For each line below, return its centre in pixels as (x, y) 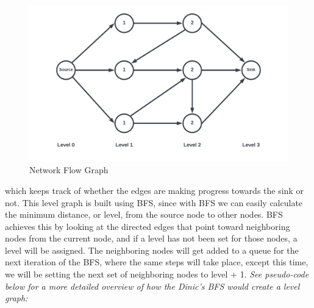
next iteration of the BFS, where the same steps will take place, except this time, (157, 262)
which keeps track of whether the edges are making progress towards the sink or (154, 190)
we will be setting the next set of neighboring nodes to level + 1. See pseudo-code (157, 274)
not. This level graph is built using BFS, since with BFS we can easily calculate (154, 202)
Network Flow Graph (69, 170)
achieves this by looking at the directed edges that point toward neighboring (148, 226)
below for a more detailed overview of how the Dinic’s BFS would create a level (152, 286)
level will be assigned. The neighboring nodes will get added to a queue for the (152, 250)
